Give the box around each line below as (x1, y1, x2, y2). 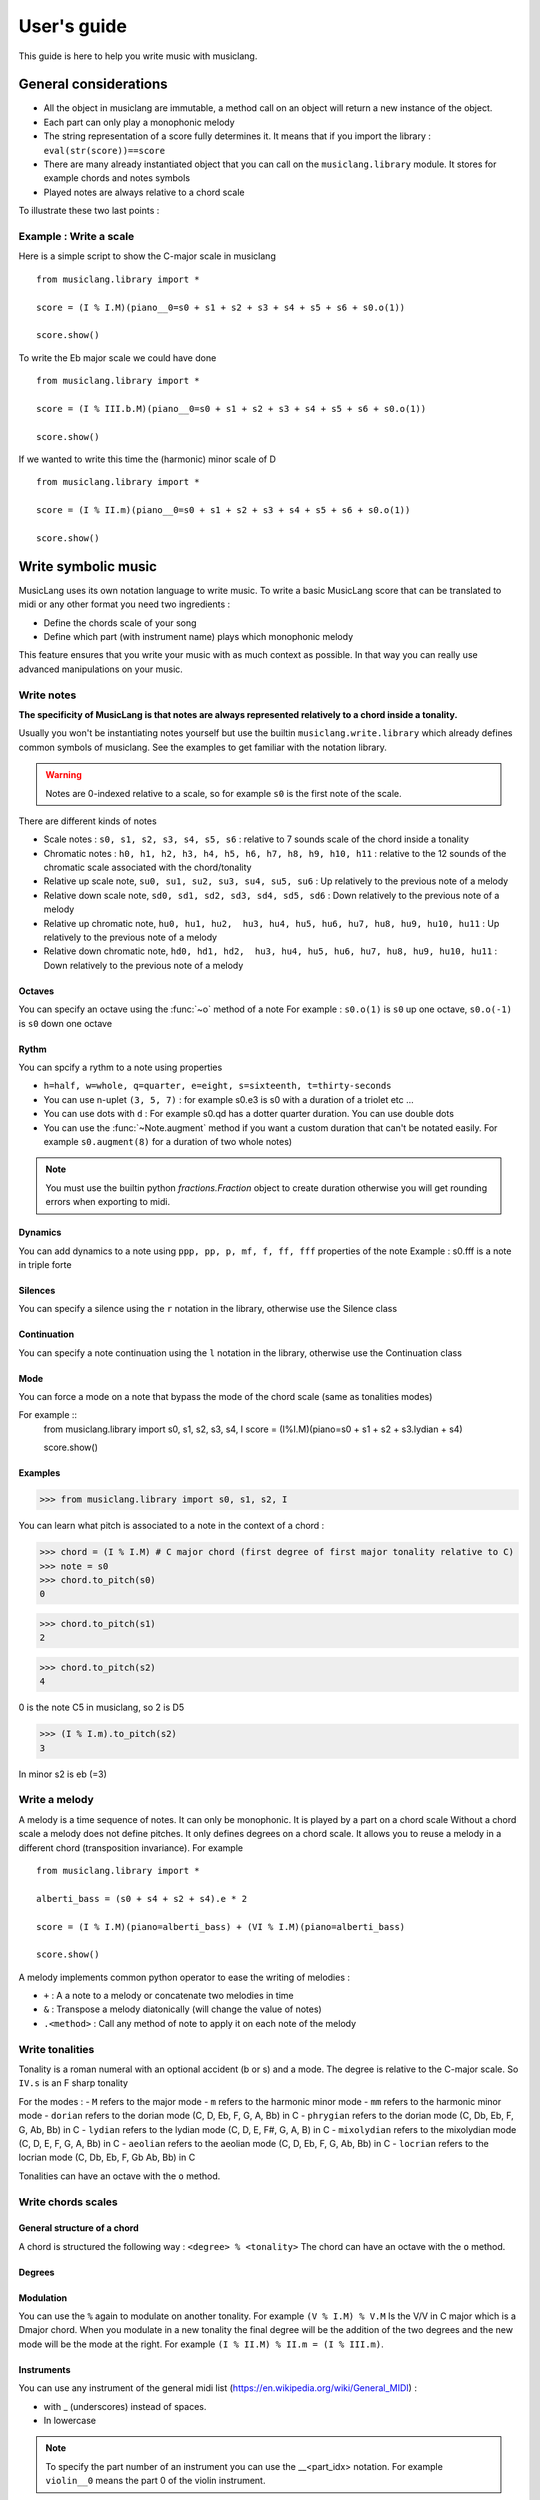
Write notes (18, 688, 77, 702)
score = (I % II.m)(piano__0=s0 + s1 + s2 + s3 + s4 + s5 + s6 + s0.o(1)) (36, 505, 411, 516)
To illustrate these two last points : (18, 205, 160, 217)
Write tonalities (18, 2042, 95, 2056)
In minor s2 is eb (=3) (18, 1768, 107, 1780)
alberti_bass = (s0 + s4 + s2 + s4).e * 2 (36, 1893, 248, 1904)
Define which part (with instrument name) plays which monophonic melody (43, 631, 354, 643)
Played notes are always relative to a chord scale (43, 186, 245, 198)
